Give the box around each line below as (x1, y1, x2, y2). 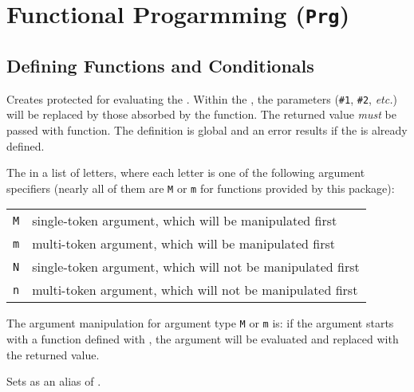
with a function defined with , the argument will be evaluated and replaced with (6, 331, 399, 347)
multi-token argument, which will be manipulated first (32, 234, 335, 253)
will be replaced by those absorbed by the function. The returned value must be (6, 106, 396, 123)
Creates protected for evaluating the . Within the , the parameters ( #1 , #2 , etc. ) (6, 90, 397, 107)
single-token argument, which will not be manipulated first (32, 257, 360, 276)
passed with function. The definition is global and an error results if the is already (6, 121, 408, 138)
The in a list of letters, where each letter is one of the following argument (6, 164, 365, 181)
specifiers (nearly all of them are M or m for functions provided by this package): (6, 179, 395, 196)
